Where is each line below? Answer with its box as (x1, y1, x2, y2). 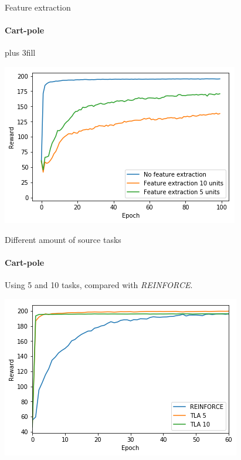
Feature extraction (5, 1, 71, 13)
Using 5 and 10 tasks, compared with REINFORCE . (5, 278, 193, 290)
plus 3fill (5, 46, 36, 59)
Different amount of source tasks (5, 233, 121, 245)
